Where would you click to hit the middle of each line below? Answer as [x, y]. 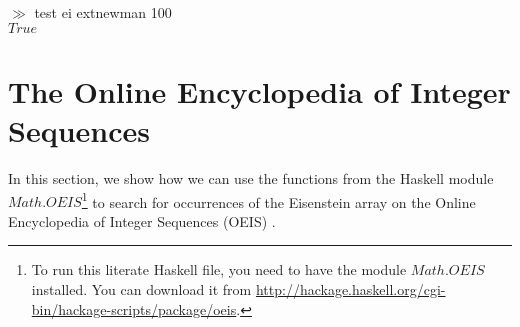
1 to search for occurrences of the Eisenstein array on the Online [278, 200]
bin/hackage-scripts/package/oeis [134, 308]
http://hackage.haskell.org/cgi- [350, 288]
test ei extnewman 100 [103, 12]
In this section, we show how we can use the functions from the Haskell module [251, 177]
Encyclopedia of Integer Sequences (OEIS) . [142, 220]
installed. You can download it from [141, 288]
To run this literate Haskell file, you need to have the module [219, 269]
